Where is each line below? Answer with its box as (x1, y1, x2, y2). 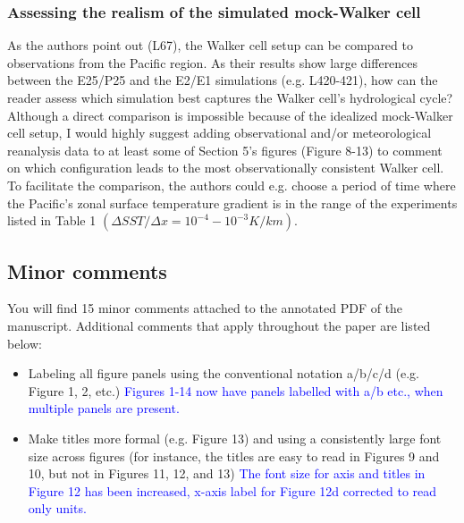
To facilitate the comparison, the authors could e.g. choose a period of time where (7, 175, 456, 194)
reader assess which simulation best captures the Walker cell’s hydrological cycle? (7, 89, 453, 106)
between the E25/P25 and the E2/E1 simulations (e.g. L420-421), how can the (7, 71, 438, 89)
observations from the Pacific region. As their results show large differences (7, 53, 418, 72)
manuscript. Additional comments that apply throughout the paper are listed (7, 316, 431, 334)
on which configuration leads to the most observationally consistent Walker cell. (7, 158, 444, 177)
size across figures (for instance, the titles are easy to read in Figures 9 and (28, 446, 440, 465)
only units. (28, 499, 87, 518)
